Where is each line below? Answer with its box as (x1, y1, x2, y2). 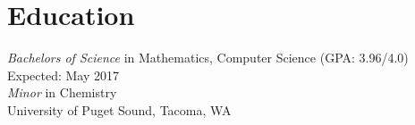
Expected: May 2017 (7, 65, 120, 84)
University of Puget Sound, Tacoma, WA (7, 100, 232, 119)
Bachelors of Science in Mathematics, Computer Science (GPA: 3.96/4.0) (7, 48, 409, 67)
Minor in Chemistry (7, 83, 117, 102)
